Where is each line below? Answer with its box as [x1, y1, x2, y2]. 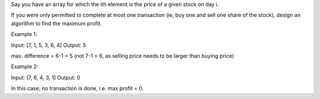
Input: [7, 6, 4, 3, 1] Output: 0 [11, 74, 81, 81]
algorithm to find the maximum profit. [11, 19, 102, 27]
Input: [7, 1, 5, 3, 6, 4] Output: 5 [11, 41, 87, 48]
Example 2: [11, 63, 39, 70]
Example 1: [11, 31, 37, 38]
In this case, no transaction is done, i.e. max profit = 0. [11, 85, 144, 92]
